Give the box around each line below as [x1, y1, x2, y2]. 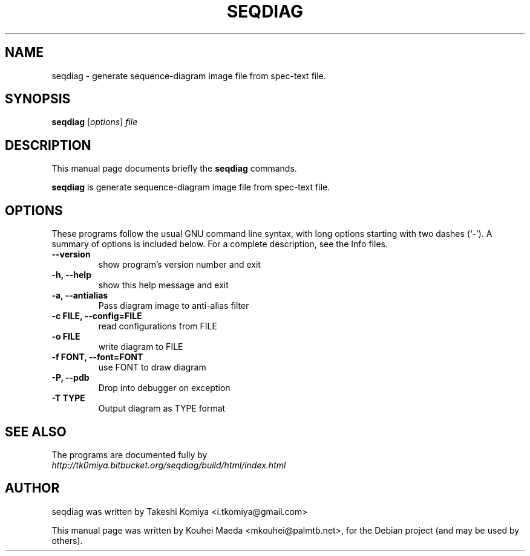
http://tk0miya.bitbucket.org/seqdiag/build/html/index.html [51, 459, 286, 470]
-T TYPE [51, 393, 85, 404]
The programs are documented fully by [51, 449, 208, 460]
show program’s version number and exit [98, 259, 261, 270]
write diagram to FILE [98, 341, 183, 352]
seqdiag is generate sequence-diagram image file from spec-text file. [51, 182, 330, 193]
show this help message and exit [98, 280, 229, 291]
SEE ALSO [5, 424, 67, 439]
